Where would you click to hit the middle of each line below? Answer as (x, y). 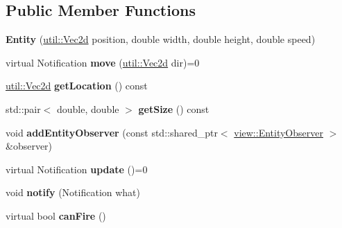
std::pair (23, 108)
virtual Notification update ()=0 (77, 169)
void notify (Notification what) (73, 192)
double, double (88, 108)
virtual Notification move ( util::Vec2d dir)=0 (103, 62)
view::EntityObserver (279, 132)
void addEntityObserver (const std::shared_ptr (112, 132)
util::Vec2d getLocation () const (77, 86)
